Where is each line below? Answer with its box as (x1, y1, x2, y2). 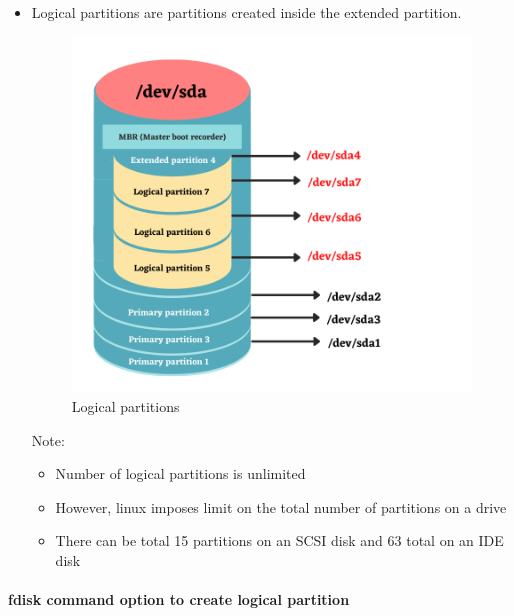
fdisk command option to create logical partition (8, 589, 350, 610)
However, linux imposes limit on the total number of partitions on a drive (55, 496, 507, 517)
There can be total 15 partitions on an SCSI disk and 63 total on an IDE (55, 530, 504, 551)
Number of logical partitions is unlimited (55, 463, 306, 484)
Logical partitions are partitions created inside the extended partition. (31, 2, 462, 22)
